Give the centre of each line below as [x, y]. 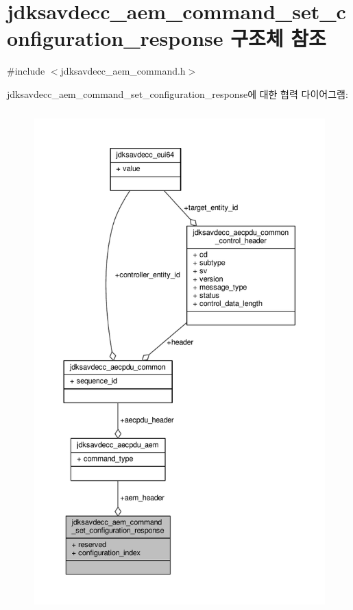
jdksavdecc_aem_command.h [123, 71]
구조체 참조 [278, 38]
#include [26, 71]
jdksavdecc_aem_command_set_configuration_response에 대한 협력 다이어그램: [178, 93]
